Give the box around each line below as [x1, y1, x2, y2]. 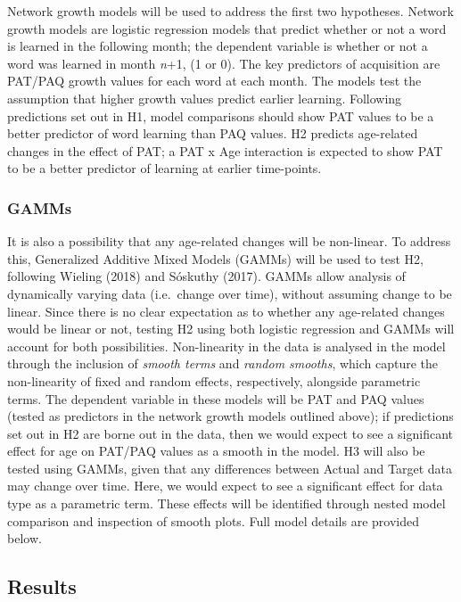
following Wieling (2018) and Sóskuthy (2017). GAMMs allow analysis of [7, 267, 406, 285]
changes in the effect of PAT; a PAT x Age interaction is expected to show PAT [7, 141, 443, 160]
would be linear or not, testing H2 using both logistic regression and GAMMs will [7, 319, 455, 338]
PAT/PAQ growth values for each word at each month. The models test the [7, 71, 422, 90]
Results [7, 573, 77, 600]
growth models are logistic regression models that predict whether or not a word [7, 19, 447, 37]
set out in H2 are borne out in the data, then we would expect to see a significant [7, 424, 453, 442]
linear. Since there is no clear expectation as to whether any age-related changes [7, 301, 445, 320]
